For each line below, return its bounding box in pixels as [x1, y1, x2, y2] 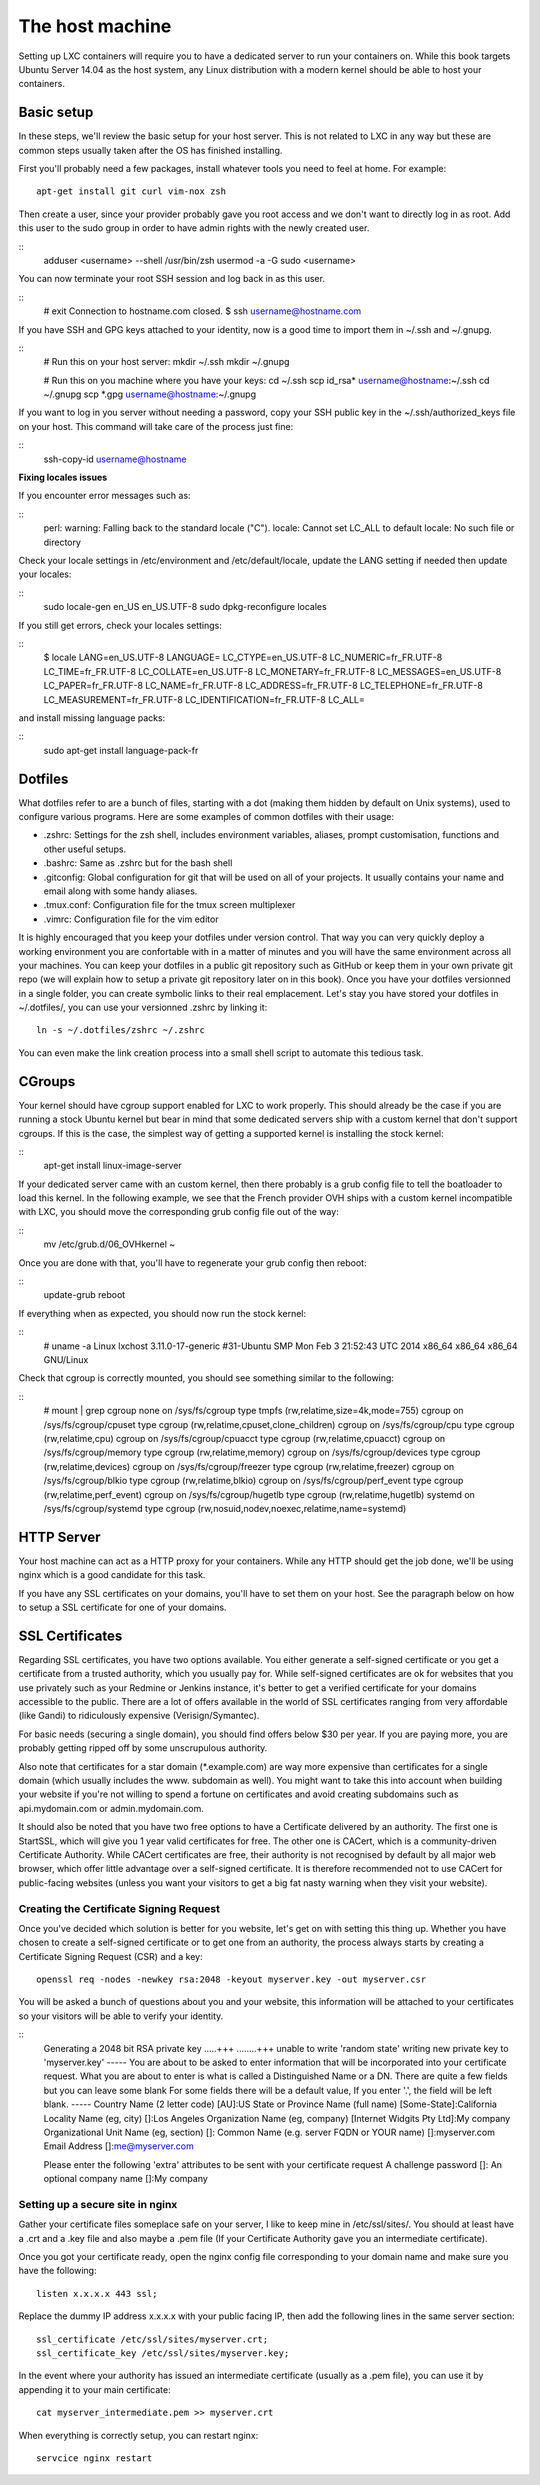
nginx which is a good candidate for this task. [18, 1569, 206, 1581]
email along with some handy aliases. [43, 885, 198, 897]
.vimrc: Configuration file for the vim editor [43, 913, 219, 925]
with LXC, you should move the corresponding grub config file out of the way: [18, 1206, 339, 1218]
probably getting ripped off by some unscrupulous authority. [18, 1742, 268, 1754]
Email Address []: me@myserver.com [43, 2140, 194, 2152]
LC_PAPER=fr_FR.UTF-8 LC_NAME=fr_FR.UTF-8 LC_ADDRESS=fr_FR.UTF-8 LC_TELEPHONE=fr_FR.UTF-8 [43, 680, 484, 692]
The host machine [18, 15, 172, 37]
